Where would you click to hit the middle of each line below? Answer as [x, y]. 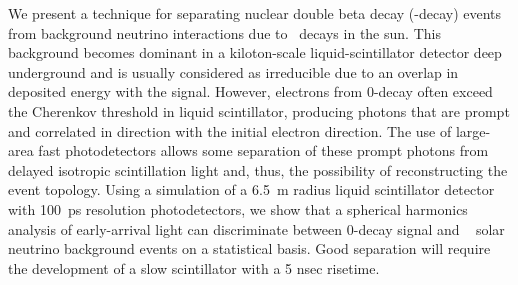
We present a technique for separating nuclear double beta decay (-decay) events [255, 13]
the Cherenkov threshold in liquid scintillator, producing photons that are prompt [259, 110]
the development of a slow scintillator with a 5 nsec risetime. [194, 267]
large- [473, 130]
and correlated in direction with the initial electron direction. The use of [230, 130]
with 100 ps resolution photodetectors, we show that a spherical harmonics [238, 208]
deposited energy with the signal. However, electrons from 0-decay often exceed [250, 91]
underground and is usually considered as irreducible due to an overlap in [233, 71]
